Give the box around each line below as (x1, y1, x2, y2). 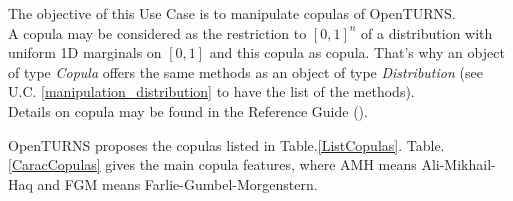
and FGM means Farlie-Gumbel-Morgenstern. (37, 173, 318, 194)
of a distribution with (361, 22, 493, 43)
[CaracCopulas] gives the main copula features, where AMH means (8, 154, 417, 175)
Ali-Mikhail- (421, 154, 496, 175)
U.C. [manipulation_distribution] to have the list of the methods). (8, 81, 415, 102)
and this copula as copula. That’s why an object (209, 42, 505, 63)
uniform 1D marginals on (8, 42, 162, 63)
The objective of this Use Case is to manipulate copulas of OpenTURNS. (8, 3, 456, 23)
